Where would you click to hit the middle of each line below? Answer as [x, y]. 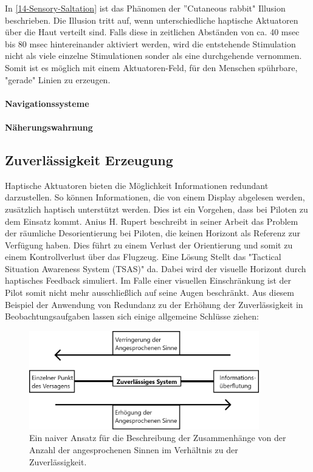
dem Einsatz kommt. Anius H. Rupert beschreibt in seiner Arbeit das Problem [152, 221]
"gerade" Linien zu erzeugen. [58, 79]
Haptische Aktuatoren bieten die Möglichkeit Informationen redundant [137, 185]
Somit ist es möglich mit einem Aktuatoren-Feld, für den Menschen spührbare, [151, 67]
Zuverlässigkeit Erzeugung [89, 159]
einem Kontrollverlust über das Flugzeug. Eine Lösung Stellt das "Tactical [143, 257]
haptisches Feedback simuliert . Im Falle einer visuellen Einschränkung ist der [148, 280]
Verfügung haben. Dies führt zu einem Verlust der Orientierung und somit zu [149, 245]
